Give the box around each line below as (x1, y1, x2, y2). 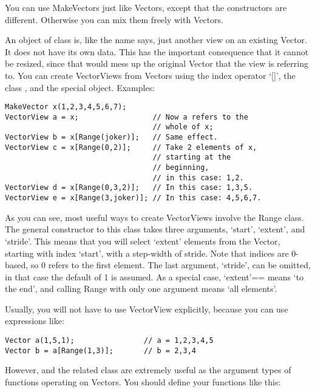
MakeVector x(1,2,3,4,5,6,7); (5, 103, 127, 112)
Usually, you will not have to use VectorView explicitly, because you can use (5, 302, 288, 315)
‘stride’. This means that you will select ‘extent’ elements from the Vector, (5, 234, 280, 247)
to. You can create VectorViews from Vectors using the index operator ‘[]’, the (5, 69, 296, 81)
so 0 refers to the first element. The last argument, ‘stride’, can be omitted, (30, 259, 311, 271)
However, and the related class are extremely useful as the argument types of (5, 363, 291, 376)
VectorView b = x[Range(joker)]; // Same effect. (5, 133, 218, 142)
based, (5, 259, 29, 271)
